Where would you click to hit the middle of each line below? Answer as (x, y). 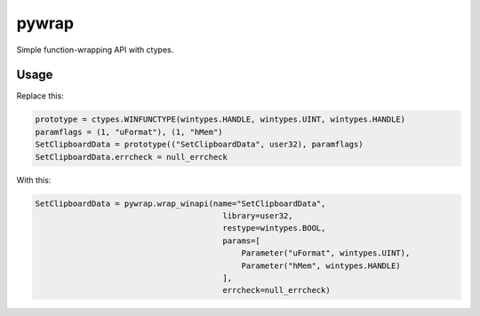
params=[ (242, 241)
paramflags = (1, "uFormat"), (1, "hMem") (129, 132)
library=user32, (258, 216)
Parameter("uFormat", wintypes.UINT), (326, 253)
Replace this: (40, 96)
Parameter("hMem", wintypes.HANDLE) (321, 265)
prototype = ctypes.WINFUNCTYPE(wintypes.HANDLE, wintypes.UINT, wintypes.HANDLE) (220, 119)
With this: (34, 180)
